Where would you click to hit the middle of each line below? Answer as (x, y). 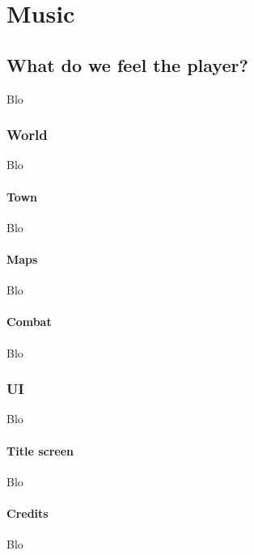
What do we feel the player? (127, 64)
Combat (29, 322)
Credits (28, 513)
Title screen (40, 450)
